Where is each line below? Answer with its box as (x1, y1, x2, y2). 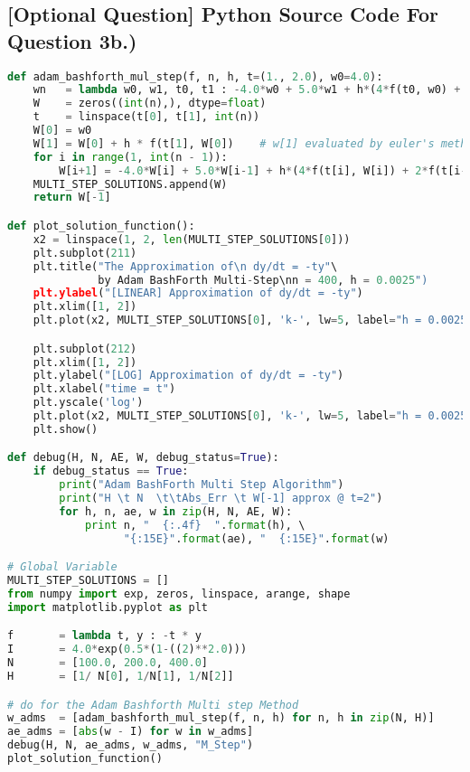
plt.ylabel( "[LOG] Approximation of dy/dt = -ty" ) (33, 369, 344, 382)
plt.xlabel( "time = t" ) (33, 382, 176, 396)
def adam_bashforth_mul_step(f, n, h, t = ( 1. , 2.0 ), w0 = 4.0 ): (7, 70, 383, 83)
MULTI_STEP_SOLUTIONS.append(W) (33, 177, 228, 191)
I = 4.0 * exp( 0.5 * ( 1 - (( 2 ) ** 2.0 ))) (7, 643, 248, 656)
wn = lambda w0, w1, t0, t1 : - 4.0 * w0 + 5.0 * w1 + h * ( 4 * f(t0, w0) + (33, 83, 461, 97)
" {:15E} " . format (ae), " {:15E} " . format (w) (123, 532, 390, 545)
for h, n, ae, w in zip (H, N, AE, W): (59, 504, 293, 518)
